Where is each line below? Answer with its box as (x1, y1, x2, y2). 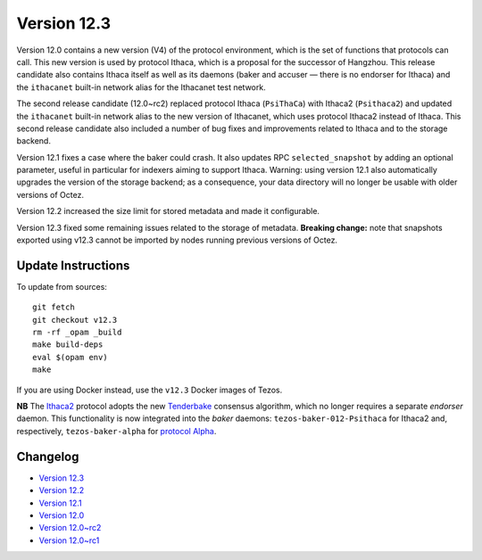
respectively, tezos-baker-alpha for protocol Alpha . (16, 425, 217, 436)
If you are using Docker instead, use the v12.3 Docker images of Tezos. (16, 384, 283, 395)
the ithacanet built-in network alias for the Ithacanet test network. (16, 81, 267, 93)
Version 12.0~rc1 (38, 535, 100, 546)
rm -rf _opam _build (32, 327, 122, 338)
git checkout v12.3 (32, 315, 118, 325)
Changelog (16, 449, 79, 464)
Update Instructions (16, 258, 130, 273)
